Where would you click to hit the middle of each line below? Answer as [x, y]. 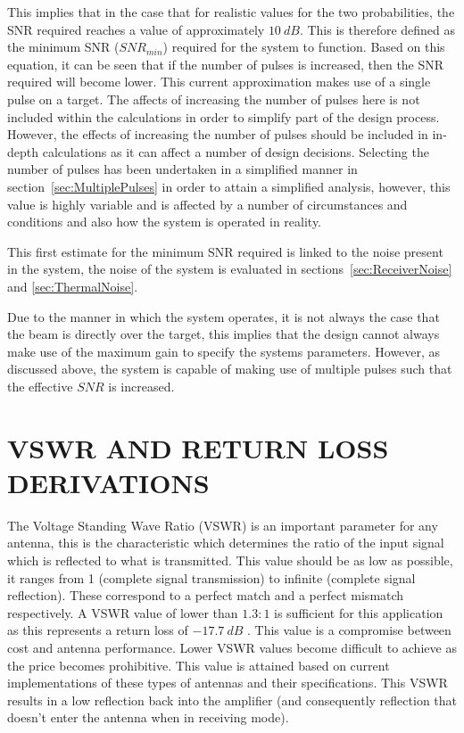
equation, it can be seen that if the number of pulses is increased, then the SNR [226, 64]
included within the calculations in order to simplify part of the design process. [224, 116]
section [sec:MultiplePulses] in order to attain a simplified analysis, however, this [229, 186]
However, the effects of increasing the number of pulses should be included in [218, 134]
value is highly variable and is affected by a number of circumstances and [207, 204]
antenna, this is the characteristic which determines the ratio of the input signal [226, 543]
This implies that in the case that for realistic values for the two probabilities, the [231, 12]
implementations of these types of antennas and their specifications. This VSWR [228, 683]
